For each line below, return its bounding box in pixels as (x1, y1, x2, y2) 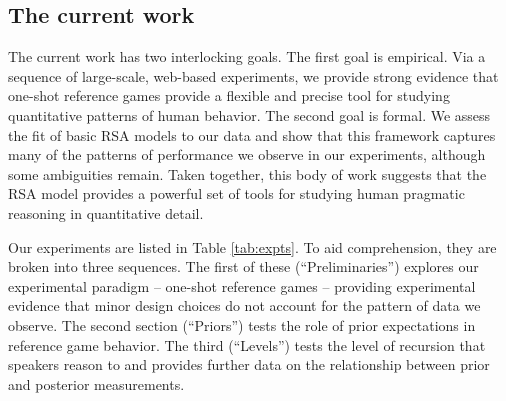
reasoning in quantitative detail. (8, 202, 204, 223)
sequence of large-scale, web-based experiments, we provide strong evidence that (8, 65, 499, 86)
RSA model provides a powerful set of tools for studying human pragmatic (8, 183, 465, 204)
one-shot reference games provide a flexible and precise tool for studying (8, 85, 450, 106)
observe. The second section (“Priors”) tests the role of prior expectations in (8, 314, 476, 335)
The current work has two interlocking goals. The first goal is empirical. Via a (8, 46, 486, 67)
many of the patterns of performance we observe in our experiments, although (8, 144, 486, 165)
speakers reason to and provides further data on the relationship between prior (8, 354, 490, 375)
